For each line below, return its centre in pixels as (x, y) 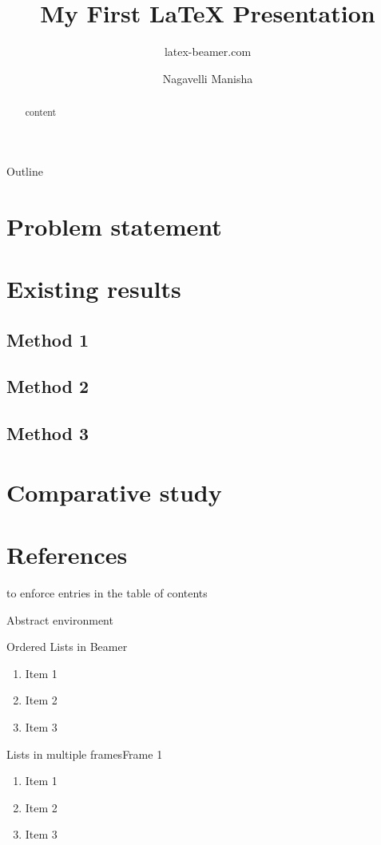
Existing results (94, 288)
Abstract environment (60, 619)
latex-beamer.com (208, 52)
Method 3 (48, 433)
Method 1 (48, 339)
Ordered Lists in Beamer (67, 647)
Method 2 (48, 386)
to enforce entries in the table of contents (107, 592)
